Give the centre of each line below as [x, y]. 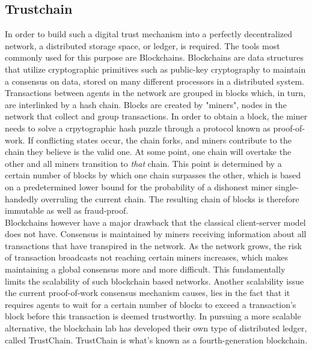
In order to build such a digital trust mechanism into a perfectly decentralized [148, 34]
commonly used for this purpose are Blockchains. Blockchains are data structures [154, 57]
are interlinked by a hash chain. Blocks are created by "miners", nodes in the [146, 104]
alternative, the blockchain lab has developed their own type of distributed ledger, [156, 328]
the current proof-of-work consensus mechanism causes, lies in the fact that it [148, 293]
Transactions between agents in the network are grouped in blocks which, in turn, [155, 93]
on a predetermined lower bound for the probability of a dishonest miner [139, 186]
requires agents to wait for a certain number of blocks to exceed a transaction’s [151, 304]
